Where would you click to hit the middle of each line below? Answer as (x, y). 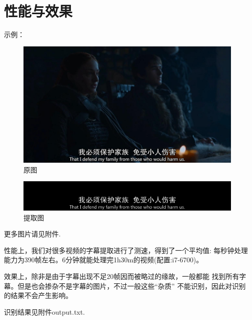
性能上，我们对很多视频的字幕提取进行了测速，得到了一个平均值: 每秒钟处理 (126, 250)
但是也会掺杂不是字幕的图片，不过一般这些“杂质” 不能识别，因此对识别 (131, 286)
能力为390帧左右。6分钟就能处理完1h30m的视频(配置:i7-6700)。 (103, 260)
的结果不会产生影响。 (38, 295)
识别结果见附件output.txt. (45, 311)
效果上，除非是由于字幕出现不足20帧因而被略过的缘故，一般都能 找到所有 (122, 276)
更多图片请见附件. (32, 234)
